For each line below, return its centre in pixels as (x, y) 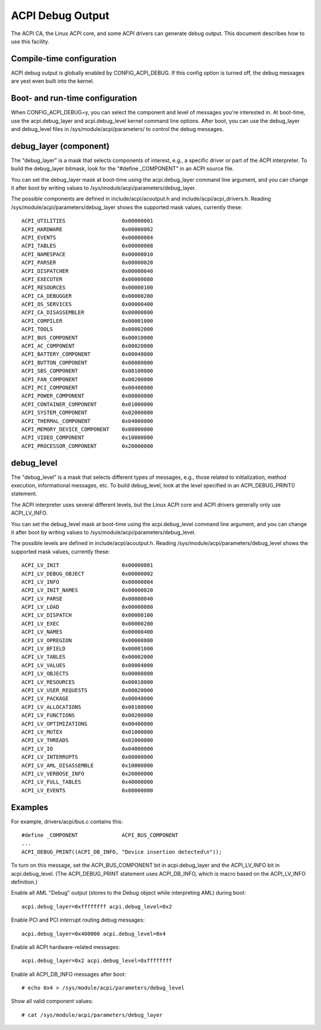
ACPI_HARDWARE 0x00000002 (88, 229)
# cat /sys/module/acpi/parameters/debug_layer (92, 1015)
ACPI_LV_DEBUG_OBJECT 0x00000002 (88, 574)
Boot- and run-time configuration (74, 98)
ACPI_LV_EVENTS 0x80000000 (88, 790)
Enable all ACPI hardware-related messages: (65, 947)
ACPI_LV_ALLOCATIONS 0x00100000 (88, 707)
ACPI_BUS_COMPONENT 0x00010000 (88, 337)
